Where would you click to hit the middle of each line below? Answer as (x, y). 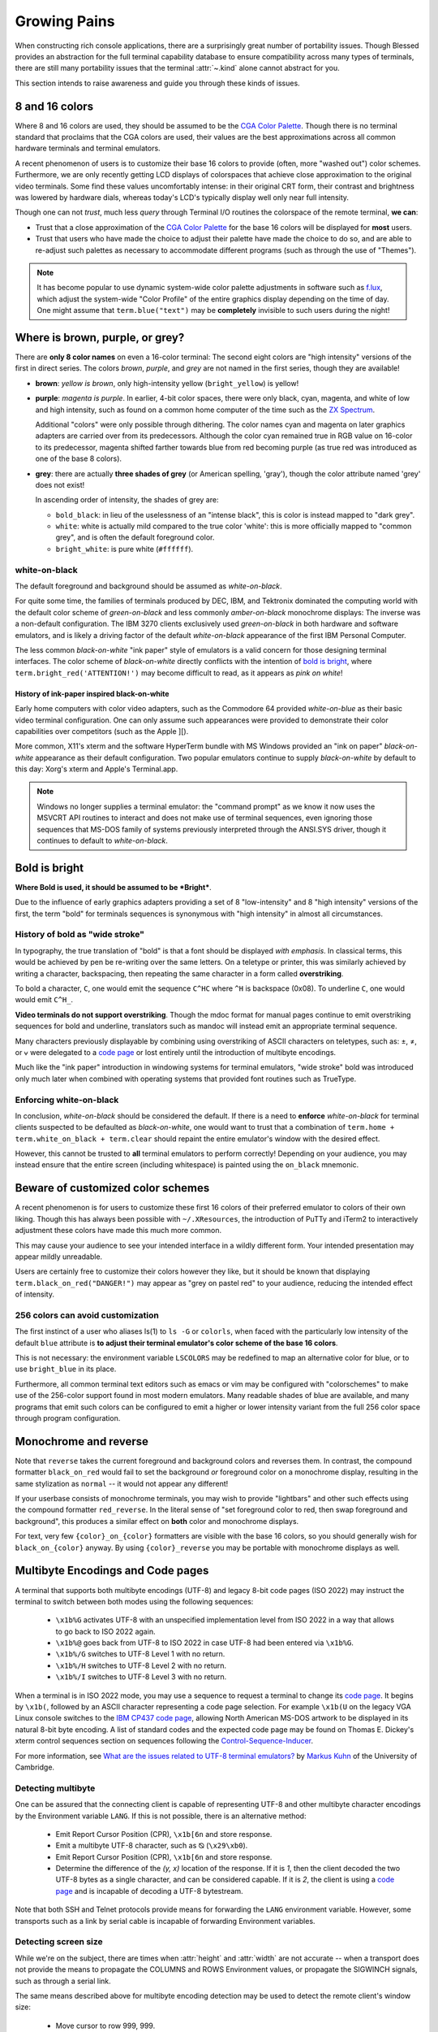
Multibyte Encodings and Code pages (112, 1571)
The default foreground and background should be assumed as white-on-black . (148, 586)
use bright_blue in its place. (66, 1369)
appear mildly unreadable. (59, 1257)
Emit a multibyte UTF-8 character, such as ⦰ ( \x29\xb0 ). (152, 1846)
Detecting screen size (59, 1942)
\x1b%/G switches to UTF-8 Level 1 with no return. (140, 1654)
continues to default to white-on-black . (102, 840)
